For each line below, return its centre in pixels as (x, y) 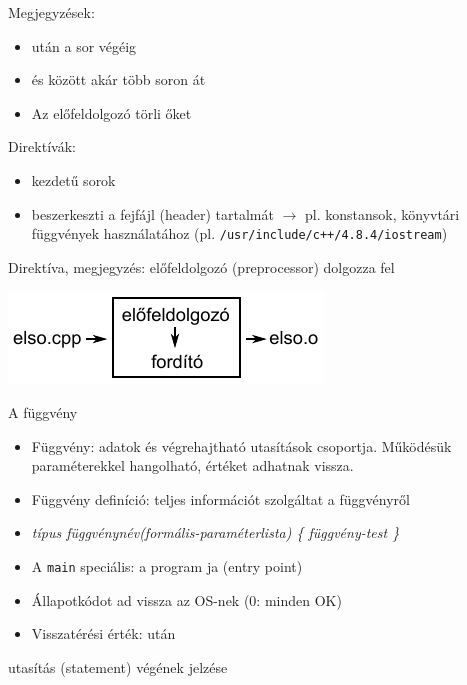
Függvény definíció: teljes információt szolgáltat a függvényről (220, 498)
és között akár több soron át (118, 79)
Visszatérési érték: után (103, 633)
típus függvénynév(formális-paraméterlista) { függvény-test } (215, 532)
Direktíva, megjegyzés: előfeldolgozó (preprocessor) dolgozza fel (201, 266)
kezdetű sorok (73, 179)
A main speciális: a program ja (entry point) (167, 565)
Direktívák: (42, 146)
